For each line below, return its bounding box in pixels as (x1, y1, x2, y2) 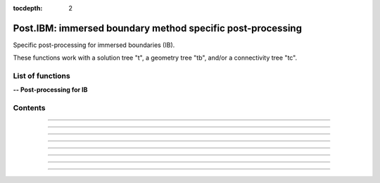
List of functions (13, 71, 70, 81)
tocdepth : (13, 4, 43, 12)
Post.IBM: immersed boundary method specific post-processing (13, 22, 303, 34)
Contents (13, 103, 46, 113)
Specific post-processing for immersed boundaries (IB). (13, 41, 175, 49)
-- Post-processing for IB (13, 86, 88, 94)
